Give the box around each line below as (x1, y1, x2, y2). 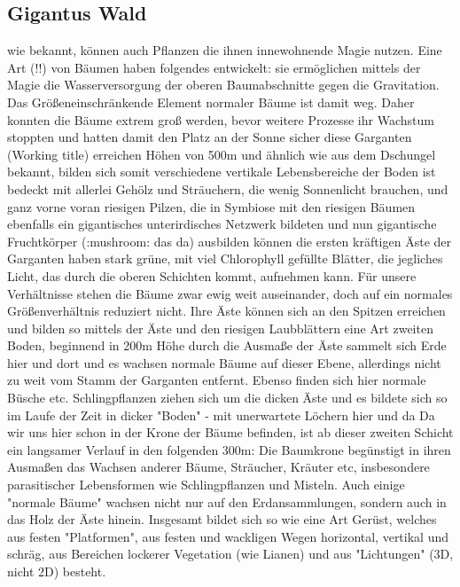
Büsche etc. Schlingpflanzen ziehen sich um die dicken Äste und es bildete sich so (7, 388, 448, 407)
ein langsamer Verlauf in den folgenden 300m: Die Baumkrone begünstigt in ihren (7, 440, 451, 458)
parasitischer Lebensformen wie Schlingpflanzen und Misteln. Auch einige (7, 475, 405, 494)
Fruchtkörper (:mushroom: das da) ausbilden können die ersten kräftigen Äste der (7, 231, 452, 250)
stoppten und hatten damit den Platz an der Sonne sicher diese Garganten (7, 128, 412, 146)
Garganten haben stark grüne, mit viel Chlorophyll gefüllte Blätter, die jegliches (7, 249, 443, 268)
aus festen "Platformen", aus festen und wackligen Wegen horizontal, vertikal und (7, 527, 449, 545)
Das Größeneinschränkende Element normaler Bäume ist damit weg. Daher (7, 92, 415, 111)
